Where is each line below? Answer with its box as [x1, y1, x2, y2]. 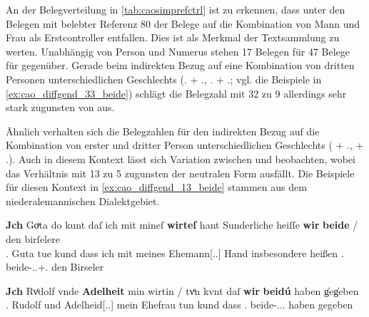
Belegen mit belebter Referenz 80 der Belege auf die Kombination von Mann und [6, 16, 360, 31]
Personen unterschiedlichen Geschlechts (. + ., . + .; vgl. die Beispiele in [6, 71, 322, 86]
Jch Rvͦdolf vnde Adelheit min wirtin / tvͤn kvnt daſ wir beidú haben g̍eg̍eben [6, 283, 359, 298]
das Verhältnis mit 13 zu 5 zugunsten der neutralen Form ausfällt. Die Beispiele [6, 165, 355, 180]
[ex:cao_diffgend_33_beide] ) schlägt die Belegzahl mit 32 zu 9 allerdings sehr [6, 85, 347, 100]
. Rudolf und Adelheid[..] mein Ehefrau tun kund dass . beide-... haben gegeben [6, 297, 353, 312]
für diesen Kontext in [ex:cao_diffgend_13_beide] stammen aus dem [6, 180, 307, 194]
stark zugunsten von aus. [6, 100, 115, 115]
